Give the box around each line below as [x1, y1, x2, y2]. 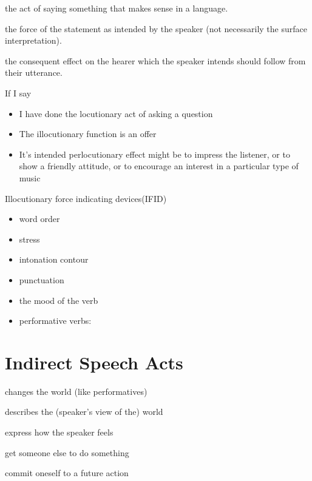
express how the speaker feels [5, 426, 114, 438]
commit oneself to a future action [5, 466, 129, 479]
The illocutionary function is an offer [19, 127, 157, 140]
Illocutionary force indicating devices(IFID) [5, 192, 167, 204]
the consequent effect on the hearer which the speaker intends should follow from [5, 54, 306, 67]
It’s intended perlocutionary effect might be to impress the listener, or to [19, 147, 290, 160]
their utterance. [5, 66, 63, 79]
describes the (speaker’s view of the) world [5, 405, 163, 418]
